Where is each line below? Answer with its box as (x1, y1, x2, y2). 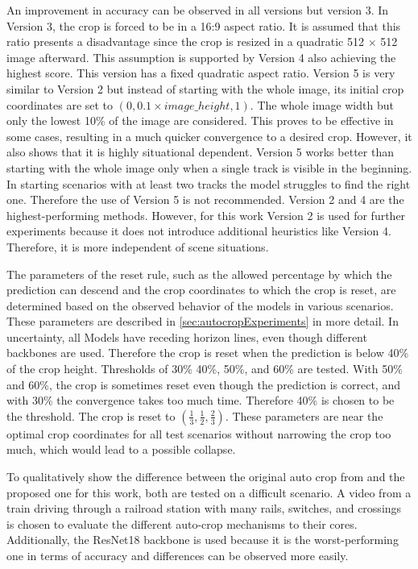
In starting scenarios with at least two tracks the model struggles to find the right (6, 175, 411, 192)
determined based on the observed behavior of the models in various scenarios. (6, 297, 394, 314)
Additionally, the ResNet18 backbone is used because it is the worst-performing (6, 531, 399, 548)
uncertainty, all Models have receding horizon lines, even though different (6, 328, 367, 345)
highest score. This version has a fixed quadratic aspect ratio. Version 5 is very (6, 64, 395, 81)
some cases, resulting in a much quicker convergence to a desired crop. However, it (6, 127, 412, 144)
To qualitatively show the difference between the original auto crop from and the (6, 468, 405, 485)
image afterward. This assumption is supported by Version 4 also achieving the (6, 48, 396, 65)
